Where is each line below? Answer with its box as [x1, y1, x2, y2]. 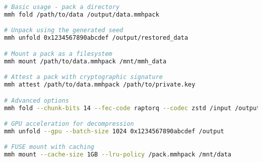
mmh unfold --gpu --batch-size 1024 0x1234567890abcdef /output [4, 127, 224, 135]
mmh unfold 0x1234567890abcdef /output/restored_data [4, 34, 188, 42]
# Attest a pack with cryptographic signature [4, 73, 163, 81]
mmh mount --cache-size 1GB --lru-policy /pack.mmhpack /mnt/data [4, 151, 232, 158]
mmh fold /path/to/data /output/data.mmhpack [4, 11, 159, 18]
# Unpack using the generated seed [4, 27, 123, 34]
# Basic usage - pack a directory [4, 4, 120, 11]
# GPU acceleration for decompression [4, 120, 134, 128]
